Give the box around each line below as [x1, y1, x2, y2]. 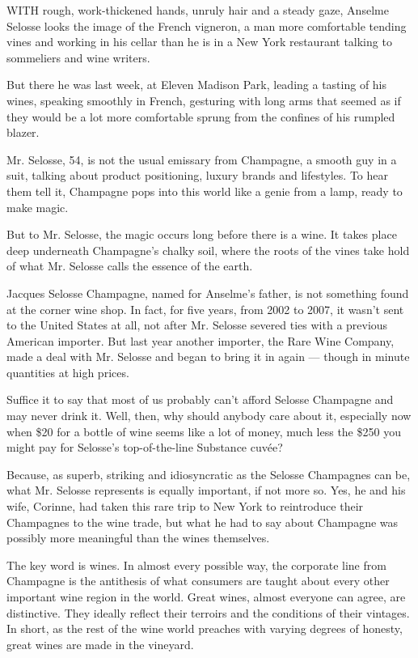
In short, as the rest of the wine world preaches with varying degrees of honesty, [6, 620, 403, 637]
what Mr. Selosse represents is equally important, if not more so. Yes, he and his [6, 482, 406, 499]
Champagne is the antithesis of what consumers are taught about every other [6, 572, 390, 589]
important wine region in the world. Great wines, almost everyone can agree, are [6, 588, 406, 605]
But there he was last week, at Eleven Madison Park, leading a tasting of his [6, 76, 387, 93]
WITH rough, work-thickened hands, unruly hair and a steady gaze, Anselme [6, 2, 389, 18]
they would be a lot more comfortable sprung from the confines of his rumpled [6, 108, 395, 125]
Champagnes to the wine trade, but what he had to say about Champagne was [6, 513, 399, 530]
